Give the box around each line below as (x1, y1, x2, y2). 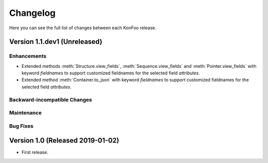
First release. (21, 149, 49, 156)
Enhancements (9, 53, 47, 59)
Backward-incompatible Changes (9, 96, 92, 103)
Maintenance (9, 109, 42, 116)
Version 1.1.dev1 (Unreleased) (9, 38, 103, 46)
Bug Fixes (9, 122, 34, 129)
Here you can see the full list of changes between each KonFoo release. (9, 25, 156, 31)
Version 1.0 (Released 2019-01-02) (9, 136, 119, 145)
